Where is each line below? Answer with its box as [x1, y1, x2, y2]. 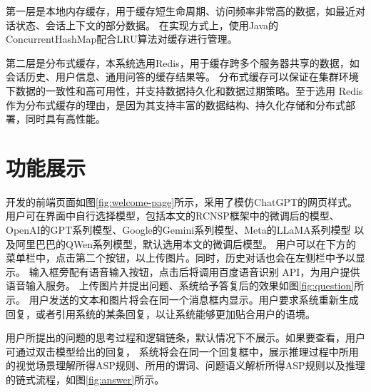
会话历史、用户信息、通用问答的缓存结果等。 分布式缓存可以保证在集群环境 [6, 69, 359, 84]
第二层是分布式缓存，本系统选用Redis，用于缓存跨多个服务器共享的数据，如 [6, 55, 360, 70]
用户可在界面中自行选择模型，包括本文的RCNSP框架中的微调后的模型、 [6, 208, 340, 223]
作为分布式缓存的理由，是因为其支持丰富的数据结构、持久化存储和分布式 [6, 97, 345, 112]
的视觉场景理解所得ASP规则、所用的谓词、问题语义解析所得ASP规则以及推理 [6, 358, 365, 373]
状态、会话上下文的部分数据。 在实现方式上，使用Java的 [15, 17, 279, 32]
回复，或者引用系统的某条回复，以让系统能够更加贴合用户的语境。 [6, 306, 315, 321]
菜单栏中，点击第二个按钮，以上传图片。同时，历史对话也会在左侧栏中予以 [6, 250, 355, 265]
